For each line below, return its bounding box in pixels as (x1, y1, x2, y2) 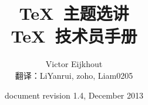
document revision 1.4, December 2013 (5, 89, 143, 101)
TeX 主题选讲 (19, 1, 129, 25)
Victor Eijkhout (45, 58, 103, 70)
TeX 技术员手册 (11, 24, 137, 48)
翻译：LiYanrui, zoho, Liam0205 (15, 69, 133, 81)
